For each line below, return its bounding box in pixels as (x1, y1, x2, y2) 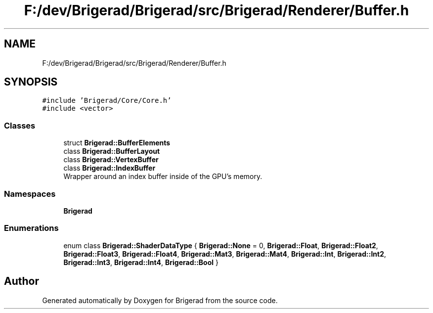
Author (4, 275, 39, 288)
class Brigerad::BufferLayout (63, 147, 160, 156)
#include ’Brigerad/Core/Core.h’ (42, 96, 172, 105)
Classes (4, 120, 36, 131)
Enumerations (4, 223, 59, 233)
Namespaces (4, 188, 56, 199)
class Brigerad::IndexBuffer (63, 164, 156, 173)
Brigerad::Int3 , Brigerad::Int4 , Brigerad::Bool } (63, 258, 218, 267)
